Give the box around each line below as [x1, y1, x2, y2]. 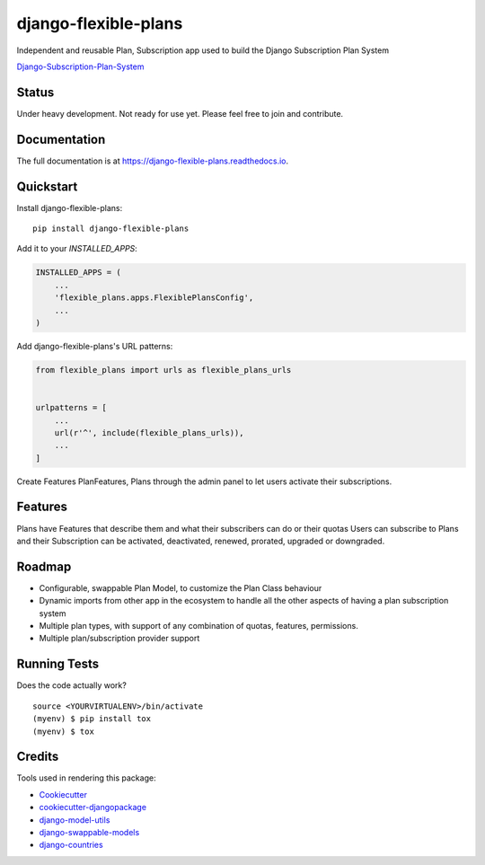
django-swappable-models [39, 826, 140, 837]
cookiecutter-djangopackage [39, 802, 147, 813]
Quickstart [16, 179, 78, 194]
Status [16, 84, 55, 100]
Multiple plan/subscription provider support [39, 633, 200, 644]
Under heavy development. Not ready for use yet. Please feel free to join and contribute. [16, 108, 344, 119]
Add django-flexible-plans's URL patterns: [16, 340, 173, 351]
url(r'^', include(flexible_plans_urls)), [54, 428, 244, 437]
